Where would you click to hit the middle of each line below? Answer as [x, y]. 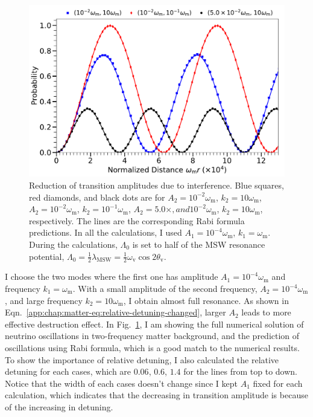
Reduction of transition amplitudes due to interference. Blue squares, [156, 185]
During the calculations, [73, 244]
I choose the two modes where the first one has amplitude [112, 276]
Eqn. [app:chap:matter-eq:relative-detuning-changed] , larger [115, 312]
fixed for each [278, 383]
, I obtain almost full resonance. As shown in [206, 300]
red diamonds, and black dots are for [97, 197]
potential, [47, 256]
